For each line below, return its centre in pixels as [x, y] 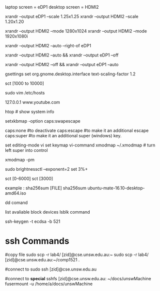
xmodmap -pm [20, 160]
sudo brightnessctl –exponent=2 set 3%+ [47, 169]
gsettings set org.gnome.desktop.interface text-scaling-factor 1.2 [70, 74]
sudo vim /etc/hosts [25, 93]
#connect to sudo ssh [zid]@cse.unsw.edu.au [51, 269]
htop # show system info [30, 112]
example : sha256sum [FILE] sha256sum [46, 188]
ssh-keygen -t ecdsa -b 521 [33, 221]
